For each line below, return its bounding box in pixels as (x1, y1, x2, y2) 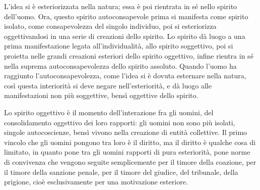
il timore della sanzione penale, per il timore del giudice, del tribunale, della (4, 166, 238, 177)
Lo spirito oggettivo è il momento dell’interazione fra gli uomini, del (4, 107, 214, 117)
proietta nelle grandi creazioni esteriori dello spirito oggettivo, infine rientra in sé (4, 50, 253, 61)
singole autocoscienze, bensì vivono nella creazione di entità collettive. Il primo (4, 127, 247, 137)
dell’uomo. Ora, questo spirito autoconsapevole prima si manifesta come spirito (4, 11, 248, 21)
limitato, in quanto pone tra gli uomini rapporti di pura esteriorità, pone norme (4, 147, 250, 157)
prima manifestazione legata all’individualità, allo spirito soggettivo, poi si (4, 40, 233, 51)
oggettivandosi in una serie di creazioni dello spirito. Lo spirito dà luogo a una (4, 30, 245, 41)
